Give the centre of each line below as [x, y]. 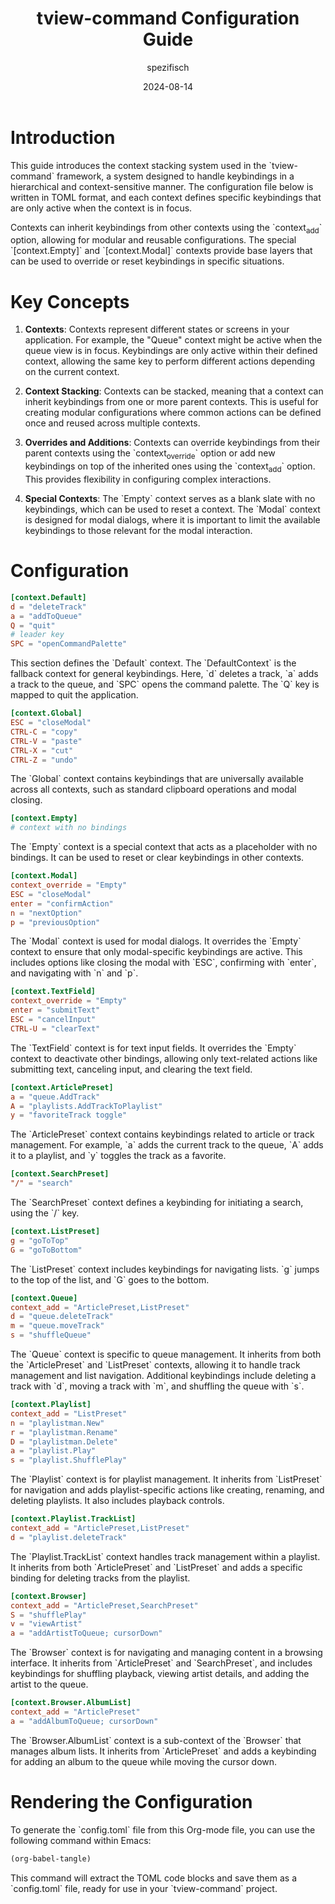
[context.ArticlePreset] [62, 1087]
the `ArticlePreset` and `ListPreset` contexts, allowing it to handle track [155, 1365]
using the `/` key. [45, 1213]
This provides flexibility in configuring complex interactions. [148, 479]
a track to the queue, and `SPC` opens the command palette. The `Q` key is [165, 684]
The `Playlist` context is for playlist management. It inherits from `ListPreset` [166, 1479]
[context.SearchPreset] [60, 1174]
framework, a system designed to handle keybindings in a [175, 176]
